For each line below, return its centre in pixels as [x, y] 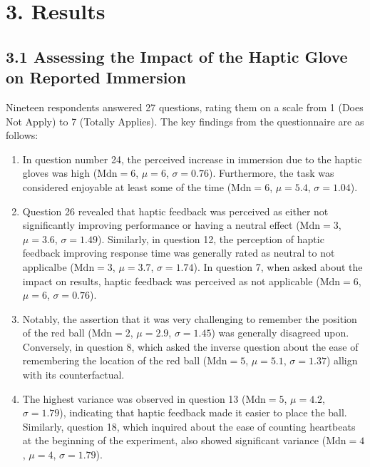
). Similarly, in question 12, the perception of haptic [211, 238]
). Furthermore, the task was [272, 173]
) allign [342, 360]
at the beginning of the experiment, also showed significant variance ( [174, 440]
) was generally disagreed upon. [280, 333]
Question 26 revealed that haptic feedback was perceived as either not [175, 211]
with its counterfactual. [73, 375]
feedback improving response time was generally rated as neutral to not [179, 253]
